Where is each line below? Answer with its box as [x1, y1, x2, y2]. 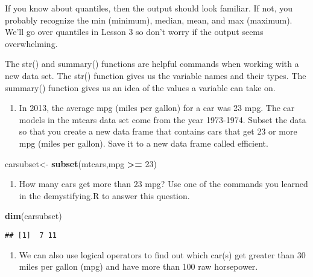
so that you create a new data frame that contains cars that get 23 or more [19, 125, 297, 138]
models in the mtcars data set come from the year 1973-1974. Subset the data [19, 113, 306, 126]
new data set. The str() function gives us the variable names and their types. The [5, 69, 306, 81]
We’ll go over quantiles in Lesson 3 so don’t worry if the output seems [5, 25, 264, 38]
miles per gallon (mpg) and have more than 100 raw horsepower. [19, 260, 258, 273]
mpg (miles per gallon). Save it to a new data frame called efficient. [19, 136, 268, 149]
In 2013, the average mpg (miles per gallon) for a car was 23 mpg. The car [19, 101, 295, 114]
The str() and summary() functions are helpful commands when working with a [5, 57, 299, 70]
